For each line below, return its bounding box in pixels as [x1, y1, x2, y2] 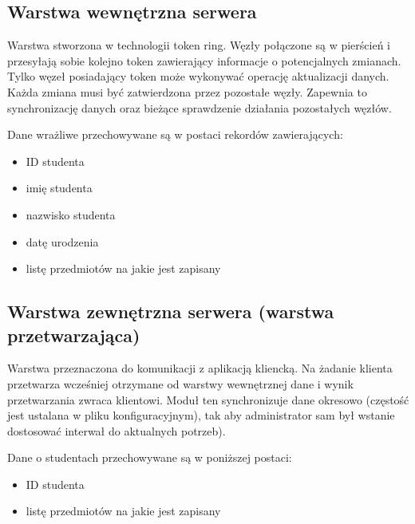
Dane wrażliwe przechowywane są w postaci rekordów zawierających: [7, 126, 343, 143]
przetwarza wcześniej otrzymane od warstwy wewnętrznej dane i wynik [7, 375, 354, 392]
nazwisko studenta [26, 206, 116, 223]
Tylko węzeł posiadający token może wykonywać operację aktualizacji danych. [7, 68, 389, 85]
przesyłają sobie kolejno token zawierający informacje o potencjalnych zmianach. [7, 52, 401, 69]
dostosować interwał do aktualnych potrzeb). [7, 422, 226, 439]
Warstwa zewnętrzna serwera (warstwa [7, 299, 334, 324]
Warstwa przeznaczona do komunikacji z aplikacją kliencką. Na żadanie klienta [7, 360, 393, 376]
